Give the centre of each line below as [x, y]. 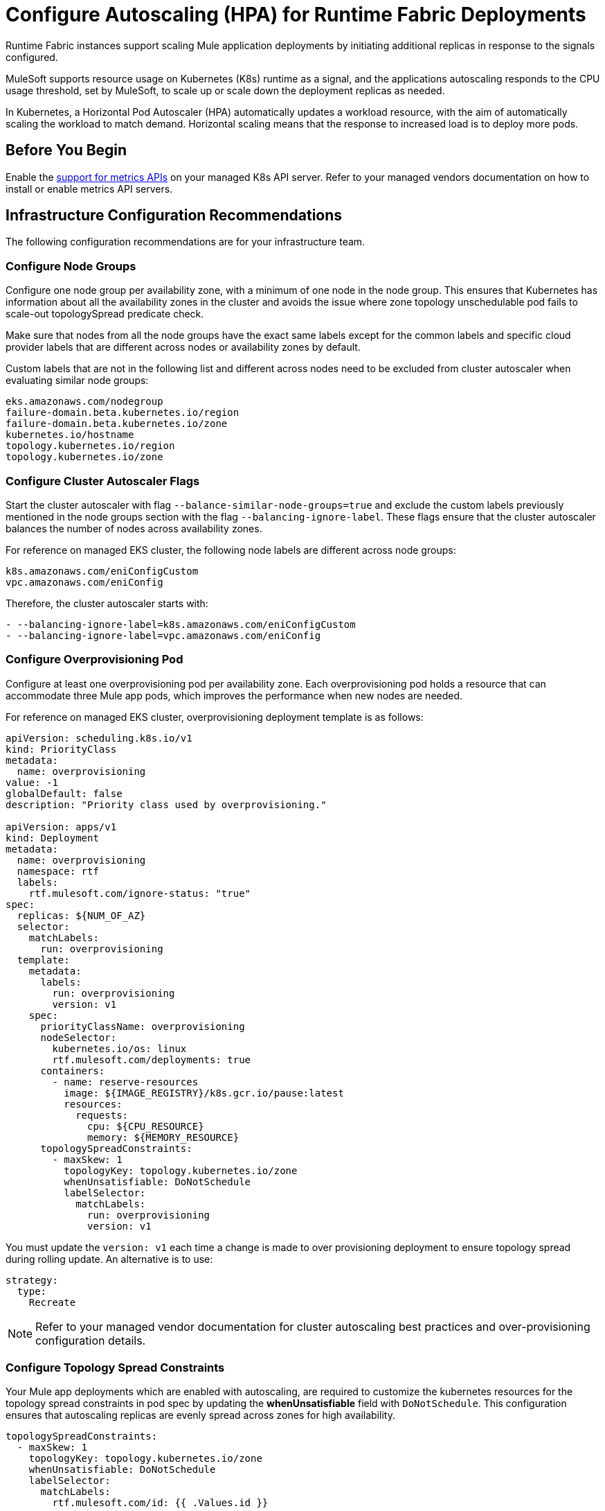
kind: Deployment [52, 838]
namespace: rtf [58, 871]
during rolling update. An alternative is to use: [109, 1259]
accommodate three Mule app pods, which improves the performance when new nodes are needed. [234, 695]
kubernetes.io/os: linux [119, 1048]
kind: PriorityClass [61, 749]
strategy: [32, 1280]
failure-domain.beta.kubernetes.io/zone [117, 424]
